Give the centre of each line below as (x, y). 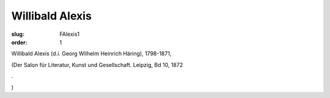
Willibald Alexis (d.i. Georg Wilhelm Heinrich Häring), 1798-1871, (91, 54)
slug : (18, 34)
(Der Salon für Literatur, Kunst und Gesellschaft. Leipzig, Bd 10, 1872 (97, 65)
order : (19, 42)
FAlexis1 (70, 34)
